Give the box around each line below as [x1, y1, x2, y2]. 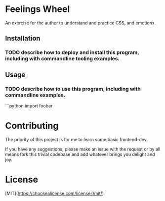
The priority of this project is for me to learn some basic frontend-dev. [5, 136, 148, 142]
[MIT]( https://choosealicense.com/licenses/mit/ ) [5, 190, 104, 196]
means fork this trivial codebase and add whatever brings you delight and [5, 151, 155, 157]
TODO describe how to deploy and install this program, [5, 49, 139, 56]
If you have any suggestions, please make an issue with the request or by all [5, 146, 161, 152]
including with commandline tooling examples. [5, 55, 120, 62]
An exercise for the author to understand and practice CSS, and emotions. [5, 20, 156, 26]
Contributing [5, 120, 59, 132]
